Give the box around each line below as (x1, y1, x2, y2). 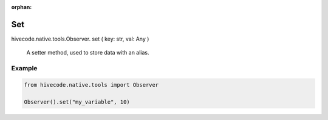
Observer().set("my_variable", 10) (24, 98, 130, 105)
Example (11, 64, 38, 73)
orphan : (11, 4, 32, 10)
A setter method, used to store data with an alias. (26, 49, 149, 56)
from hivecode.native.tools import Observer (24, 81, 159, 88)
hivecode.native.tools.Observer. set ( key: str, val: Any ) (11, 35, 149, 42)
